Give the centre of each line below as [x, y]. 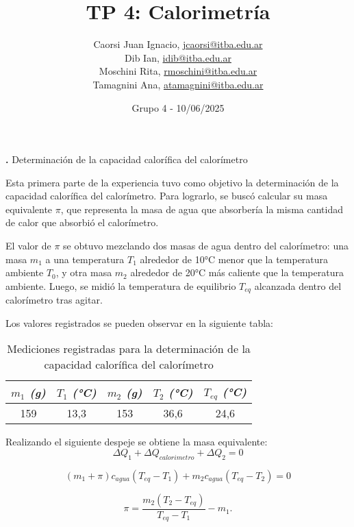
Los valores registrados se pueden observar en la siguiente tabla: [139, 322]
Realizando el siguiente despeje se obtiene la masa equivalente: [137, 442]
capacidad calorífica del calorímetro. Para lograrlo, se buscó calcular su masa [167, 196]
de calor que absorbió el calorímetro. [82, 222]
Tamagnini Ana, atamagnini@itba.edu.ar [178, 84]
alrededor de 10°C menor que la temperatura [234, 259]
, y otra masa [84, 272]
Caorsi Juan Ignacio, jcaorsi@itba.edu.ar [178, 44]
